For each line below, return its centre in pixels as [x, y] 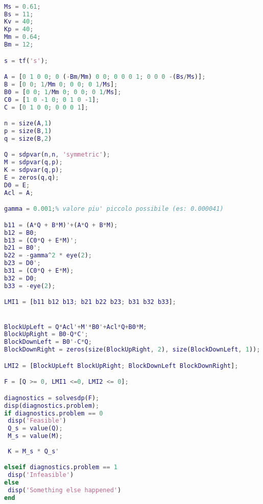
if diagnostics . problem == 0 [54, 413]
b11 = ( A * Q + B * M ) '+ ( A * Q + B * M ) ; [61, 225]
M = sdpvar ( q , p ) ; [33, 162]
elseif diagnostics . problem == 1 [61, 467]
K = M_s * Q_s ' [33, 451]
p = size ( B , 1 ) [28, 131]
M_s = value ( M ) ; [35, 436]
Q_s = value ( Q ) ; [35, 429]
